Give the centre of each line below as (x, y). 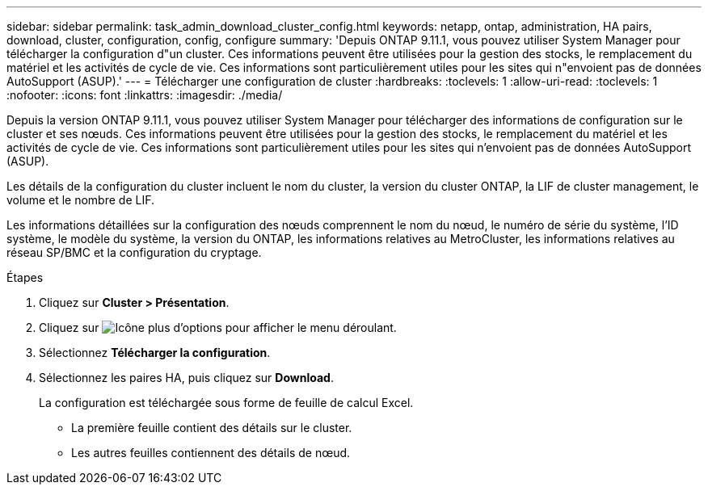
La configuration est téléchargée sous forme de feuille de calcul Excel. (226, 403)
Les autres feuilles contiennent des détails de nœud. (211, 453)
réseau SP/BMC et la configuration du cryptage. (134, 252)
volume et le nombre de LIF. (81, 200)
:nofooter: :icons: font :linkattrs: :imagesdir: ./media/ (145, 95)
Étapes (25, 277)
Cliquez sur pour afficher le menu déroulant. (218, 327)
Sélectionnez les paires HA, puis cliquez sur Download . (186, 378)
